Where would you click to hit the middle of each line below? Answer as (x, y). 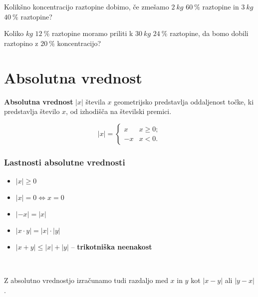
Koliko (14, 33)
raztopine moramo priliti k (93, 33)
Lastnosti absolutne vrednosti (65, 162)
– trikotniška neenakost (112, 246)
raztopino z (21, 43)
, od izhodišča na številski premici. (119, 111)
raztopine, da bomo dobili (209, 33)
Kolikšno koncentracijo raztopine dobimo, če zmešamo (87, 6)
